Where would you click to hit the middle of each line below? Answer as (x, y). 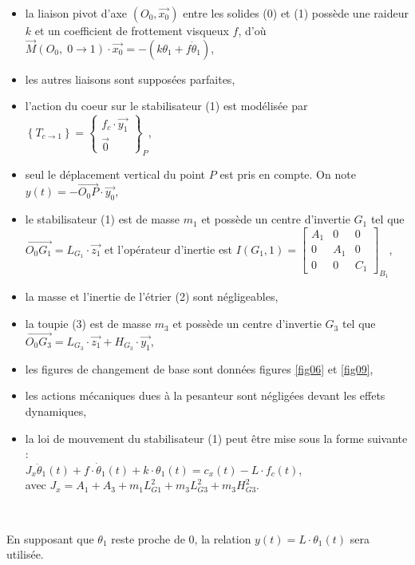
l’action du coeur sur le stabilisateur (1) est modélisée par (166, 106)
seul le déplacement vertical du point (115, 174)
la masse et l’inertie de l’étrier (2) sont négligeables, (152, 296)
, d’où (252, 30)
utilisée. (25, 554)
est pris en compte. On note (288, 174)
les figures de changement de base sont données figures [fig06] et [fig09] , (199, 368)
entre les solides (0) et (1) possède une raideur (296, 13)
